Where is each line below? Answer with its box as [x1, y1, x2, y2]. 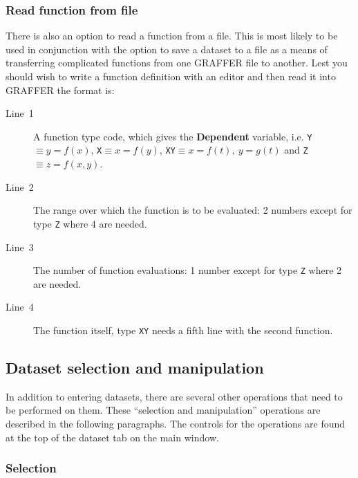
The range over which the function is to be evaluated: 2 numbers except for [33, 203, 352, 217]
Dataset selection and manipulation [6, 357, 264, 378]
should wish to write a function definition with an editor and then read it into [6, 69, 336, 83]
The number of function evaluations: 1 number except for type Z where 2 [33, 263, 342, 277]
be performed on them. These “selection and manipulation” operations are [6, 403, 321, 417]
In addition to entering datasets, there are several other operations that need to [6, 389, 343, 403]
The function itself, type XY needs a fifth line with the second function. [33, 322, 333, 337]
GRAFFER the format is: [6, 82, 115, 97]
